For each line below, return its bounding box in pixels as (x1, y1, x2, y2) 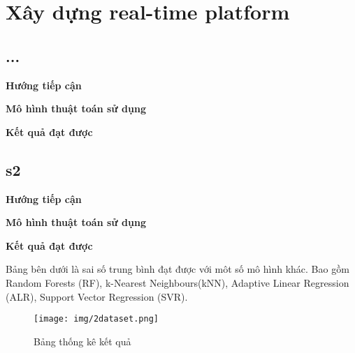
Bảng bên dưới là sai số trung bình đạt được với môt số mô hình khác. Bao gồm (6, 262, 349, 276)
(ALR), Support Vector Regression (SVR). (6, 289, 188, 303)
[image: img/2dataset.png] (34, 314, 159, 324)
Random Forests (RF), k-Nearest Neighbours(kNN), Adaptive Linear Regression (6, 275, 349, 290)
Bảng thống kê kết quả (34, 333, 131, 348)
